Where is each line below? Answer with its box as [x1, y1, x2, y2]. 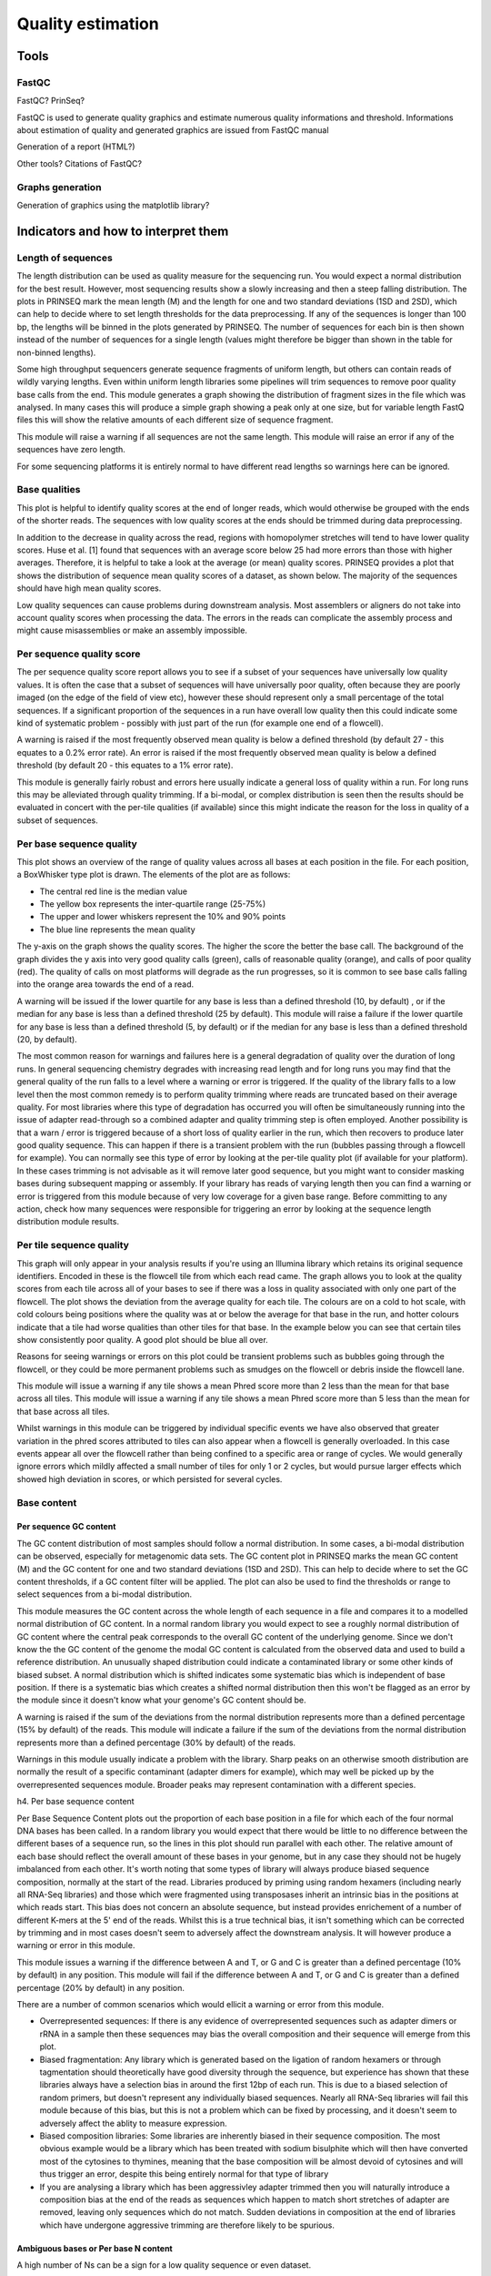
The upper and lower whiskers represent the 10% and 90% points [39, 911, 286, 922]
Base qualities [16, 483, 81, 496]
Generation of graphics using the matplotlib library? [16, 200, 210, 211]
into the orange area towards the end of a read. [16, 979, 195, 990]
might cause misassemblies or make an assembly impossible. [16, 625, 247, 636]
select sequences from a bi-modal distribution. [16, 1589, 193, 1600]
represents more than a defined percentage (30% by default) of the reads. [16, 1737, 296, 1748]
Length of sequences [16, 251, 113, 264]
